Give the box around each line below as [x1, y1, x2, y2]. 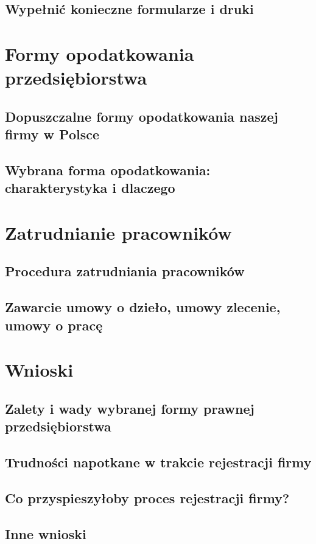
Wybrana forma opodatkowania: [5, 160, 211, 179]
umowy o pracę [5, 315, 103, 334]
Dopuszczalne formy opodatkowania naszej [5, 106, 278, 125]
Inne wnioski [5, 524, 86, 543]
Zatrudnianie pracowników [5, 220, 232, 245]
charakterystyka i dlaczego [5, 178, 175, 197]
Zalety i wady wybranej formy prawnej [5, 399, 255, 417]
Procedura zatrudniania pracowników [5, 262, 245, 281]
